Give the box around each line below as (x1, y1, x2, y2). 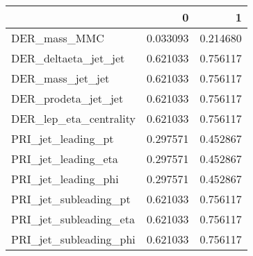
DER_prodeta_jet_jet (11, 90, 124, 106)
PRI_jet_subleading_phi (11, 231, 136, 247)
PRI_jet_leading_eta (11, 151, 118, 167)
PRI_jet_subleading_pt (11, 191, 131, 207)
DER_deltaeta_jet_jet (11, 50, 125, 66)
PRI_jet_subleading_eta (11, 211, 135, 227)
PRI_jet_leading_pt (11, 130, 114, 146)
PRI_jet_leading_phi (11, 171, 119, 187)
